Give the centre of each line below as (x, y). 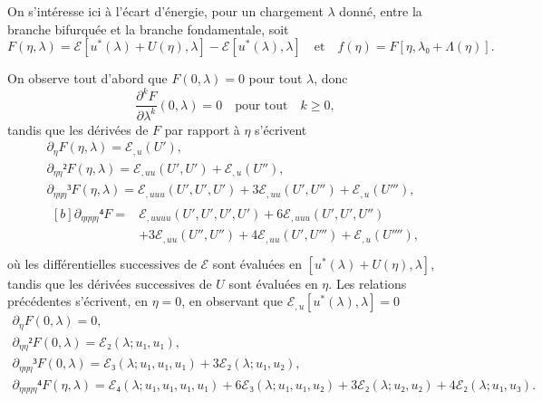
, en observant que (232, 301)
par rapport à (202, 129)
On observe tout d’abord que (87, 78)
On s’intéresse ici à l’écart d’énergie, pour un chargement (165, 11)
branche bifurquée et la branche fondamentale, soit (148, 29)
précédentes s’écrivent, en (77, 301)
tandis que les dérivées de (78, 129)
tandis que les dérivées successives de (110, 283)
